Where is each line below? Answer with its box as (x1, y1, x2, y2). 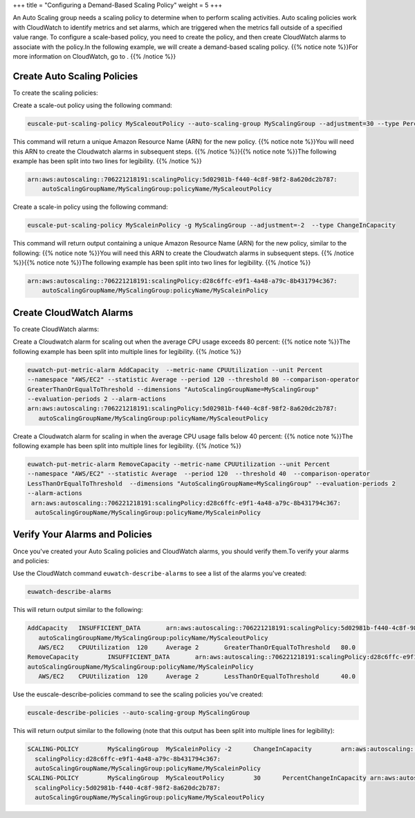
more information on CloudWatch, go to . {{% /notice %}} (12, 52, 176, 60)
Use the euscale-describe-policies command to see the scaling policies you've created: (12, 690, 264, 698)
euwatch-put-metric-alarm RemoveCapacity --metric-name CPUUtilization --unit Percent (27, 461, 331, 468)
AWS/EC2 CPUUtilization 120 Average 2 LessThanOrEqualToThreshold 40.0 (38, 673, 356, 680)
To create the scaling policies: (12, 89, 98, 97)
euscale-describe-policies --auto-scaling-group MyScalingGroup (27, 709, 250, 717)
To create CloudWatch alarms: (12, 325, 100, 333)
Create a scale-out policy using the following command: (12, 101, 172, 110)
